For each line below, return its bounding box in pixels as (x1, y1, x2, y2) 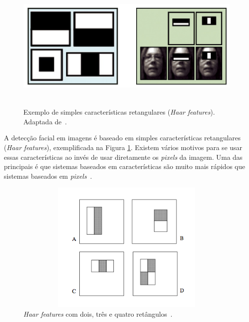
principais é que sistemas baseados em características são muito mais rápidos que (4, 161, 245, 171)
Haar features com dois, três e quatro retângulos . (23, 308, 173, 319)
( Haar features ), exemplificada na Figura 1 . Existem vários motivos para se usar (4, 142, 243, 153)
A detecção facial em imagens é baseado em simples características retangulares (4, 133, 241, 143)
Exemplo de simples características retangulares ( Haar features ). (23, 107, 215, 117)
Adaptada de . (23, 116, 67, 126)
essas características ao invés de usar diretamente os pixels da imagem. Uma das (4, 152, 243, 162)
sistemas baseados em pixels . (4, 170, 92, 181)
